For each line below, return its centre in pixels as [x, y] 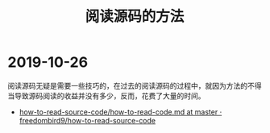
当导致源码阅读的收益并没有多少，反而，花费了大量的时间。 [106, 96]
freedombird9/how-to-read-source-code [87, 120]
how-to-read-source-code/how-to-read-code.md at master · [120, 112]
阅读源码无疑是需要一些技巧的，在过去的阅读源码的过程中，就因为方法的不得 [135, 85]
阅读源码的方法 [135, 17]
